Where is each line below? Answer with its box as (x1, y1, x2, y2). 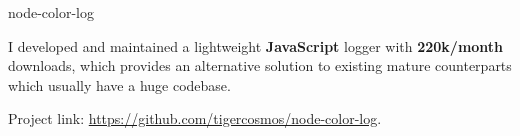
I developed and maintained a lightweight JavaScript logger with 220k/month (8, 35, 504, 56)
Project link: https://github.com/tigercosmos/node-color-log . (8, 108, 382, 129)
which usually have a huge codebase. (8, 74, 231, 95)
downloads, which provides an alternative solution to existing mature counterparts (8, 55, 512, 76)
